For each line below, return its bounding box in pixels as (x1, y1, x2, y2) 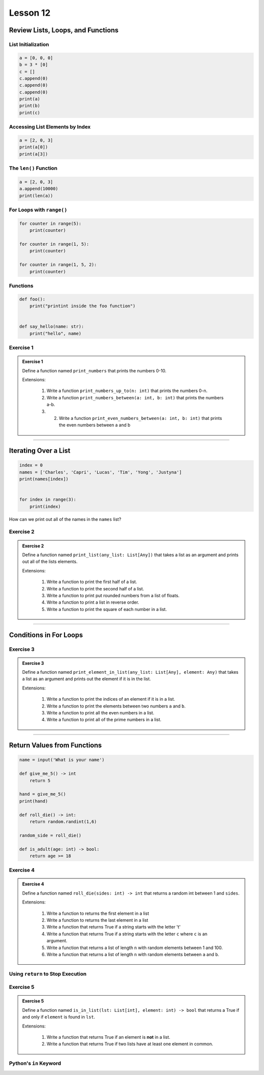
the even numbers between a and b (59, 422, 131, 428)
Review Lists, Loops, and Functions (9, 26, 119, 34)
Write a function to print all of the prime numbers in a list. (46, 717, 161, 723)
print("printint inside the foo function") (29, 303, 135, 309)
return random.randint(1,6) (29, 819, 97, 824)
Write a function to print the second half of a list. (46, 586, 144, 591)
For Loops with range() (9, 206, 67, 213)
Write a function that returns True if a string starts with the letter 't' (46, 924, 181, 930)
